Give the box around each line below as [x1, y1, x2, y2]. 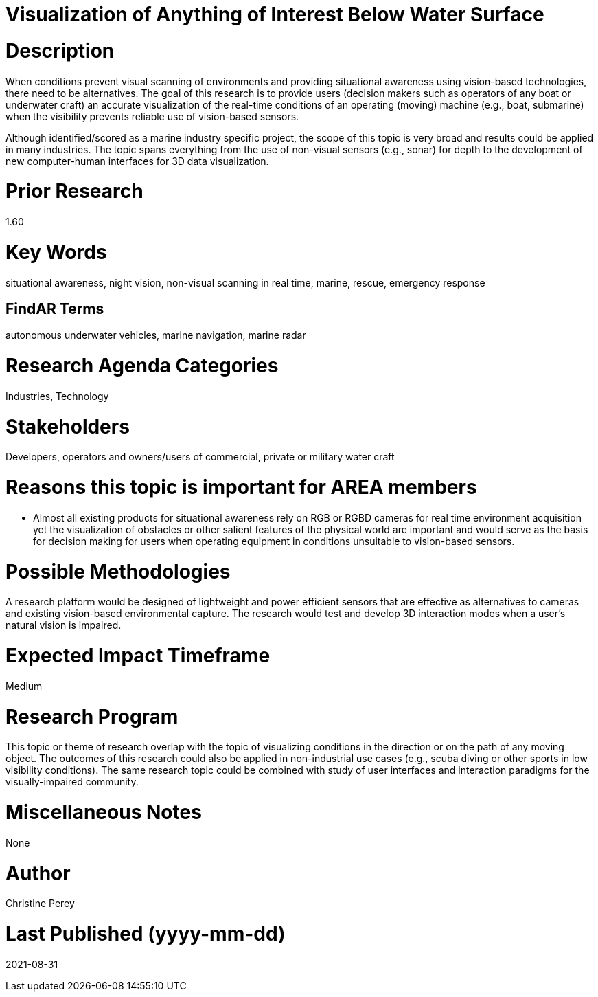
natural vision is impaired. [5, 619, 122, 631]
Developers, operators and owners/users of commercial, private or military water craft [5, 451, 395, 463]
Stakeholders [5, 414, 130, 438]
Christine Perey [5, 897, 75, 910]
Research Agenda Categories [5, 354, 279, 378]
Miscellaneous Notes [5, 800, 202, 825]
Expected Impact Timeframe [5, 644, 271, 668]
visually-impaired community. [5, 776, 139, 788]
